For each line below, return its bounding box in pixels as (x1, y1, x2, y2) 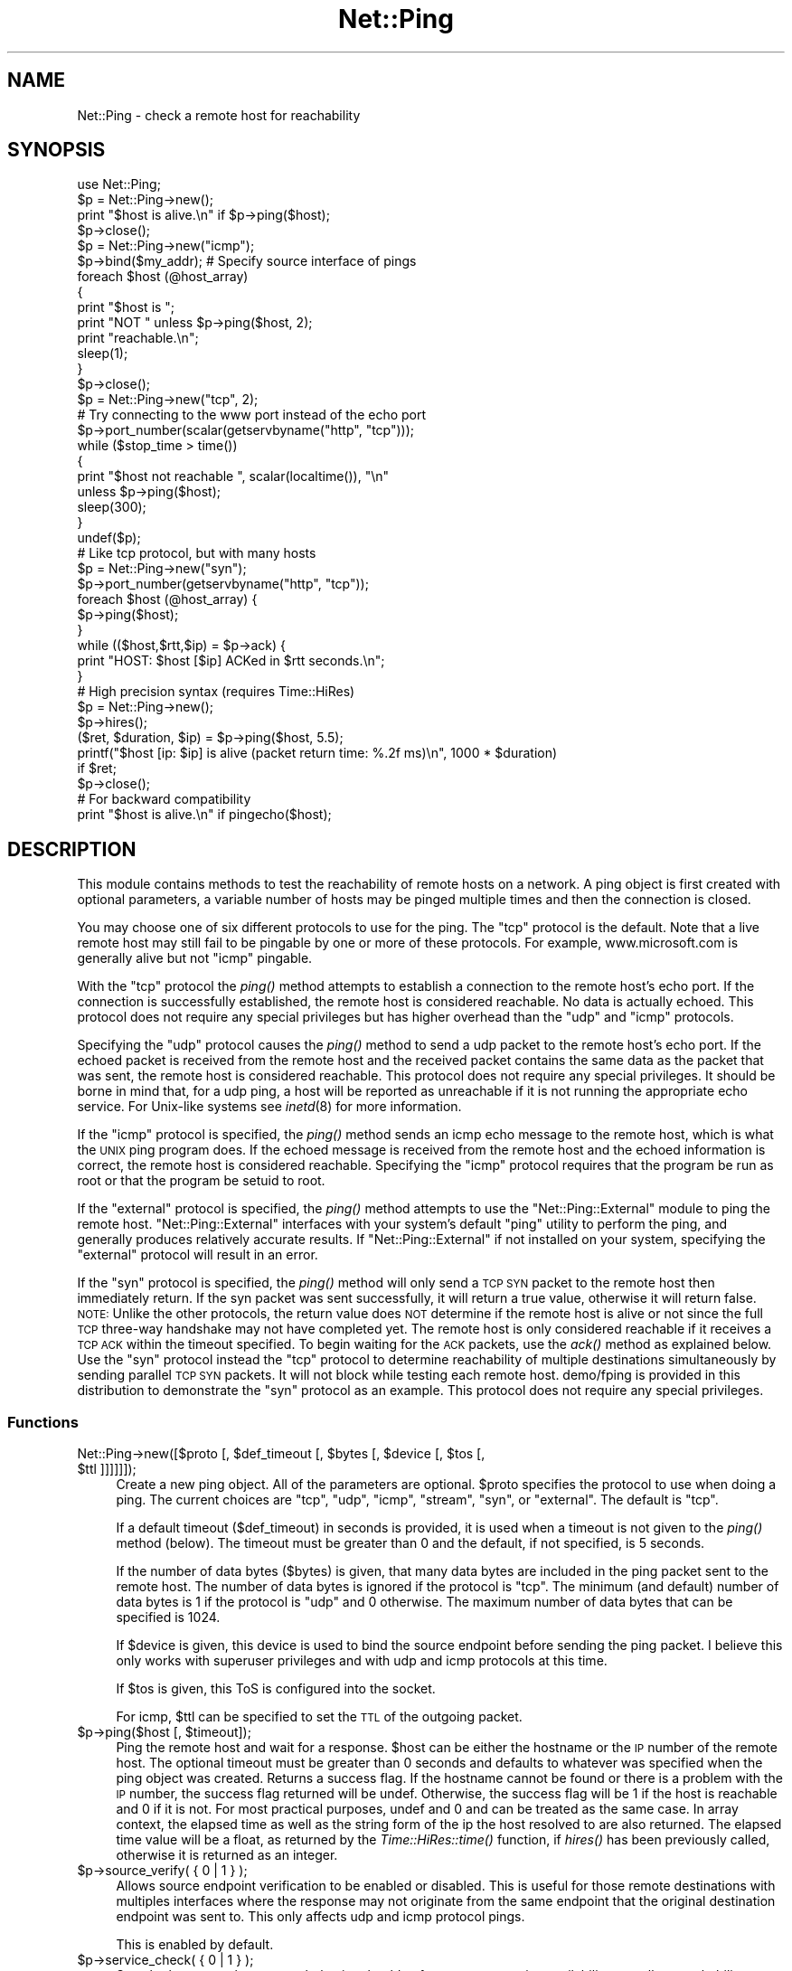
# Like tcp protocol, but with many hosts (77, 545, 316, 561)
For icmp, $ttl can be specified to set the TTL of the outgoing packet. (116, 1709, 523, 1725)
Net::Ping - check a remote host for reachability (77, 107, 361, 123)
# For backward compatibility (77, 791, 251, 807)
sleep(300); (77, 499, 146, 515)
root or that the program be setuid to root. (77, 1173, 325, 1189)
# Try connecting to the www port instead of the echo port (77, 407, 427, 423)
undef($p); (77, 530, 141, 546)
